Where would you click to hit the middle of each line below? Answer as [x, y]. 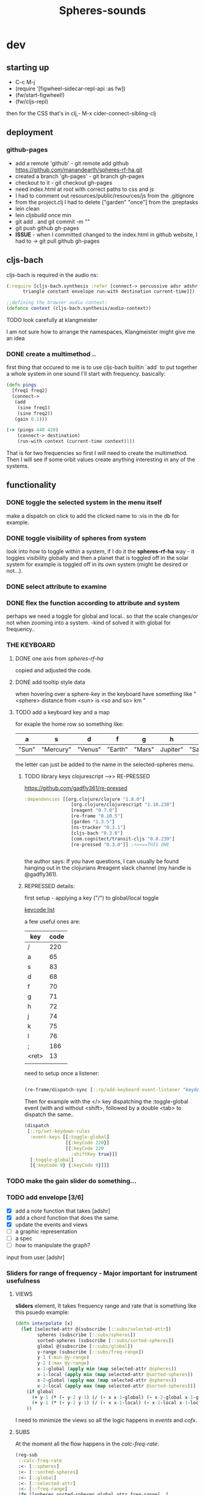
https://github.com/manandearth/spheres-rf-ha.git [79, 170]
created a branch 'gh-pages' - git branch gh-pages [80, 176]
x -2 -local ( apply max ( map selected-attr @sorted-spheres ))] [117, 1386]
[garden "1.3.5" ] [93, 822]
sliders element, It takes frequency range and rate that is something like [106, 1306]
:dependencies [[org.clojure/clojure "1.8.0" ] [85, 799]
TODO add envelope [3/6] [45, 1197]
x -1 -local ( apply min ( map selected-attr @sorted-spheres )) [115, 1375]
